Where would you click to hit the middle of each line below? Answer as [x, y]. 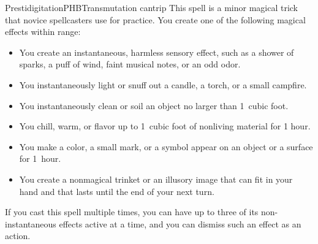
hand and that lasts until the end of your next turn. [117, 191]
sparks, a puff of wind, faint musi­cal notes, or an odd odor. [130, 64]
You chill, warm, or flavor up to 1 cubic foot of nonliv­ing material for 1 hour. [165, 126]
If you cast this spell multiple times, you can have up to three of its [132, 212]
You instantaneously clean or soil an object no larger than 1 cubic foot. [154, 105]
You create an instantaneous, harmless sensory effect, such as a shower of [157, 52]
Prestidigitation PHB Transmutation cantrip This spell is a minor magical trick [152, 7]
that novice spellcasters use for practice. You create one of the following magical [155, 19]
